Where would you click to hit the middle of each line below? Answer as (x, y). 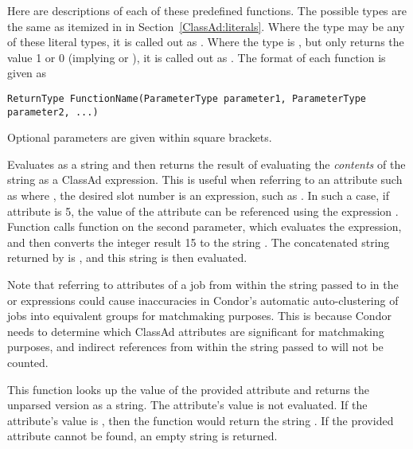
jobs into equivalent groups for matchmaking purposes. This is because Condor (199, 316)
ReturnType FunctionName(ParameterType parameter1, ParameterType (187, 98)
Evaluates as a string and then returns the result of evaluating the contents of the (206, 164)
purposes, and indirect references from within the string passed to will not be (195, 347)
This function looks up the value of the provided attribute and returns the (189, 389)
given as (27, 73)
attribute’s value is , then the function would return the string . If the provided (201, 420)
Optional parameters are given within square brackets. (140, 137)
